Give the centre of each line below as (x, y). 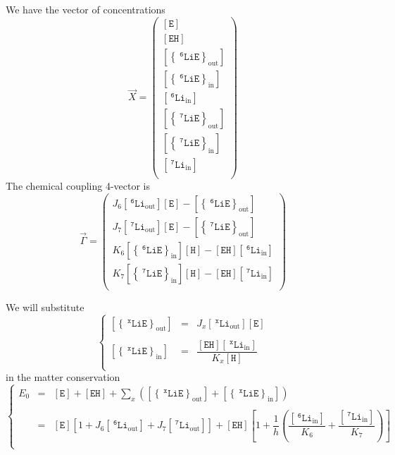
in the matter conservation (63, 377)
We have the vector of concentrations (86, 9)
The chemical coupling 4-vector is (78, 185)
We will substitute (45, 307)
